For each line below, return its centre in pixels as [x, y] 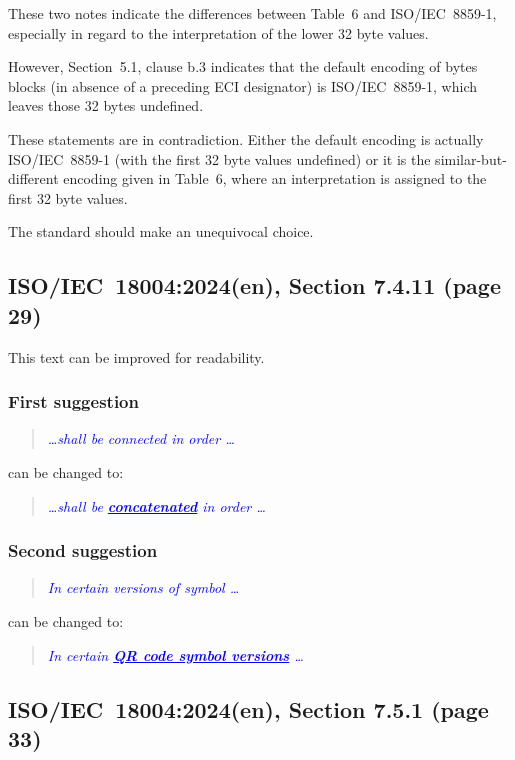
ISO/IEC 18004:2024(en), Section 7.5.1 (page [248, 708]
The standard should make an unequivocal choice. [161, 231]
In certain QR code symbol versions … [175, 654]
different [33, 178]
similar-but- [471, 158]
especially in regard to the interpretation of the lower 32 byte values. [218, 32]
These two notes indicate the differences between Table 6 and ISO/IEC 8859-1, [252, 13]
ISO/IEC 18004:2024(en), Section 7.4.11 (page [254, 285]
